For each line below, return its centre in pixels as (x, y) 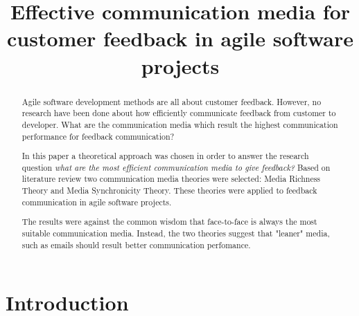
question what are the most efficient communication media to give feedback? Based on (176, 167)
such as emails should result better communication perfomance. (136, 244)
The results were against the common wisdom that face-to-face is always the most (169, 222)
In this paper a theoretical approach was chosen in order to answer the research (165, 156)
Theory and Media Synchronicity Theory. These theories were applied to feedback (169, 190)
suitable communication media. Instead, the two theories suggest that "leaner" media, (176, 233)
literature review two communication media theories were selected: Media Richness (171, 179)
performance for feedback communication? (98, 136)
